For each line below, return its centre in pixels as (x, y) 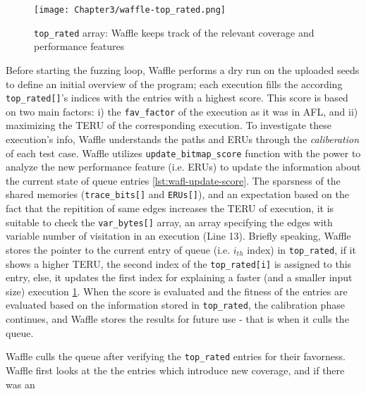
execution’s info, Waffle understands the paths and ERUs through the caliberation (183, 139)
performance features (79, 46)
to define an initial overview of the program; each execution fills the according (174, 84)
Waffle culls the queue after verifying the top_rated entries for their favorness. (176, 356)
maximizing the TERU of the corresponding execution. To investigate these (169, 125)
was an (20, 384)
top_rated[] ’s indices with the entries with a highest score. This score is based (177, 98)
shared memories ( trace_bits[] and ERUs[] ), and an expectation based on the (177, 194)
